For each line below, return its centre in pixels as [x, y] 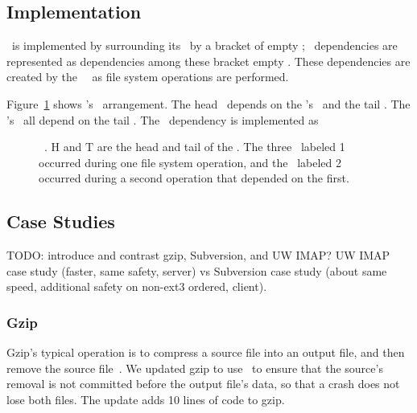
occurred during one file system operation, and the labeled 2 [190, 162]
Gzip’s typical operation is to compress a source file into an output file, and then [206, 352]
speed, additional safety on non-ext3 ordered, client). [137, 286]
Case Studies [61, 221]
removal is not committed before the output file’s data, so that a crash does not [203, 384]
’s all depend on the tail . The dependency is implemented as [163, 119]
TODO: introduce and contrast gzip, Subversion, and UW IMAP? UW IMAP [198, 255]
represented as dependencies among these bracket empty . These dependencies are [208, 61]
